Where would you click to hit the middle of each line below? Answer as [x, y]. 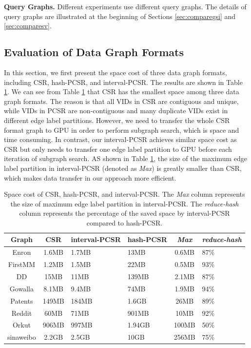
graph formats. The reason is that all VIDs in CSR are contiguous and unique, [121, 101]
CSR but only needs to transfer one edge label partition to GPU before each [118, 149]
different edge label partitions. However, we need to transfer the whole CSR [117, 120]
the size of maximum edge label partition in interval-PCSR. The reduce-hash [125, 203]
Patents [22, 300]
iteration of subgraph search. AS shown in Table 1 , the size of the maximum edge [125, 158]
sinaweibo [22, 337]
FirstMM [21, 264]
